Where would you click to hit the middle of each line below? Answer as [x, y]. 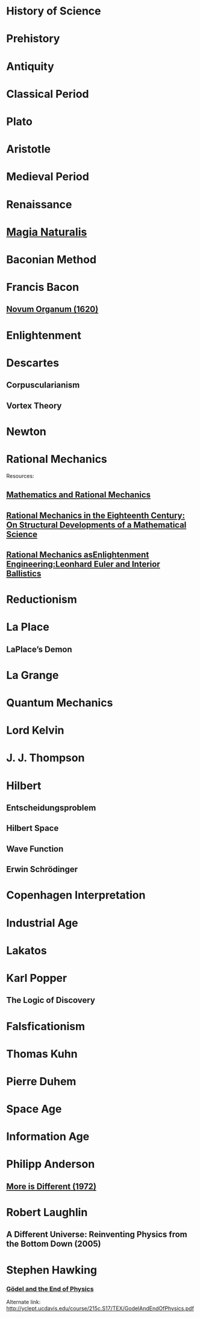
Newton [27, 431]
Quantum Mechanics [60, 703]
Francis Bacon [43, 287]
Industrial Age [42, 923]
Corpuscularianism [43, 385]
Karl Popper [37, 978]
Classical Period [48, 94]
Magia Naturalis [47, 232]
